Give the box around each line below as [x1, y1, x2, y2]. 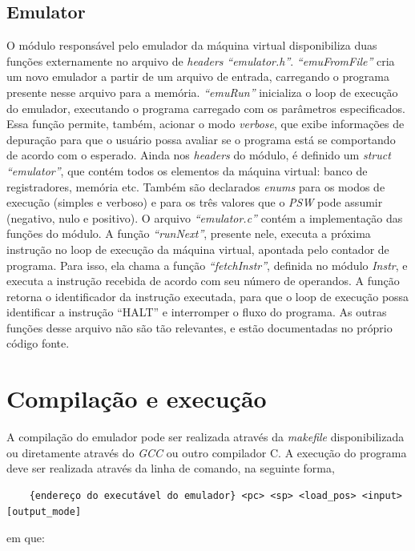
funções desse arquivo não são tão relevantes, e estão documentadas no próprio [6, 319, 393, 336]
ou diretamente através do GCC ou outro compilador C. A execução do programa [6, 444, 407, 461]
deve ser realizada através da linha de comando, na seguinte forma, [6, 460, 335, 477]
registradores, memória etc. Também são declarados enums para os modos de [6, 178, 385, 195]
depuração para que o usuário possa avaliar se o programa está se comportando [6, 131, 396, 147]
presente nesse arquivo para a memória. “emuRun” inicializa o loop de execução [6, 83, 398, 100]
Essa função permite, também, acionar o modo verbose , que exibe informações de [6, 115, 405, 132]
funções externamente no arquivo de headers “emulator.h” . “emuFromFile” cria [6, 52, 395, 69]
